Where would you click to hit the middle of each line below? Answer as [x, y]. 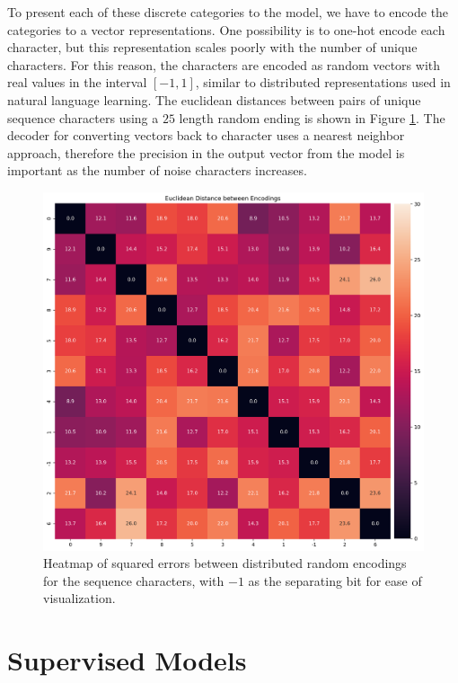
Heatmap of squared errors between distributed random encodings [225, 563]
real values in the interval [77, 82]
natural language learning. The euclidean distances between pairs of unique [214, 99]
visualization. [79, 598]
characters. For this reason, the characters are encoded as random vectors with [224, 64]
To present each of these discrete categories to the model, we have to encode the [228, 12]
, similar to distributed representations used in [323, 82]
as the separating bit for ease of [335, 580]
